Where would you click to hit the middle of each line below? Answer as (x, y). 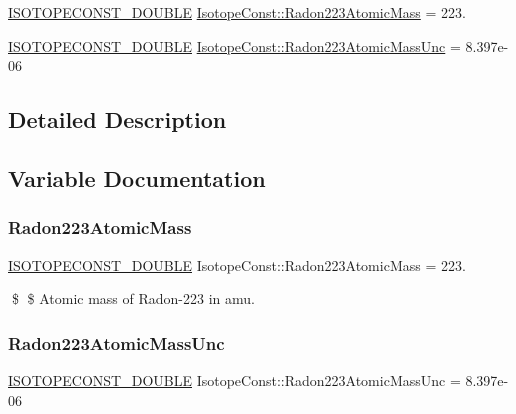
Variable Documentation (137, 177)
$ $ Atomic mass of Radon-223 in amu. (133, 298)
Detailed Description (117, 119)
